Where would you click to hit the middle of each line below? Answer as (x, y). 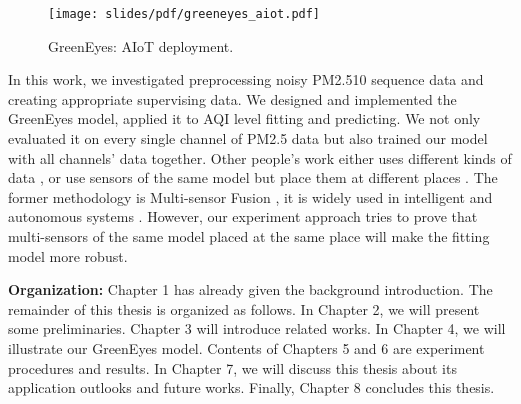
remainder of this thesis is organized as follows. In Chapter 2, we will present (244, 308)
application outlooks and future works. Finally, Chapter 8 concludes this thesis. (251, 387)
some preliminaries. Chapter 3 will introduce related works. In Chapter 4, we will (257, 328)
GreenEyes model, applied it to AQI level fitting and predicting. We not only (244, 118)
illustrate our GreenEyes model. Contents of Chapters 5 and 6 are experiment (246, 347)
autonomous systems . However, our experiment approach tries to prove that (243, 216)
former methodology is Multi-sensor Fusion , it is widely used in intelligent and (250, 196)
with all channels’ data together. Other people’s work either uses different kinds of (260, 157)
